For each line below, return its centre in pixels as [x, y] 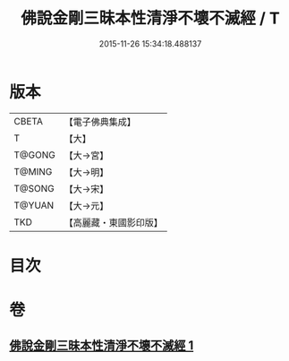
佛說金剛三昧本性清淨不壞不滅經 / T [150, 18]
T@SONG [34, 188]
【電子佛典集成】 [100, 122]
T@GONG [34, 155]
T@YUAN [34, 205]
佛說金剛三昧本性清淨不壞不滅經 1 [102, 346]
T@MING [33, 171]
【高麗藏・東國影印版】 [113, 222]
